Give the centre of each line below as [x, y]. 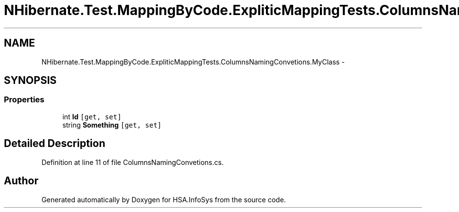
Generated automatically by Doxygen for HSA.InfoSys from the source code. [164, 199]
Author [21, 181]
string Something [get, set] [112, 125]
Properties [24, 100]
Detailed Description [55, 144]
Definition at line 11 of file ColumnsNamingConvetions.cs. [132, 162]
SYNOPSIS [30, 81]
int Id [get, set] [92, 116]
